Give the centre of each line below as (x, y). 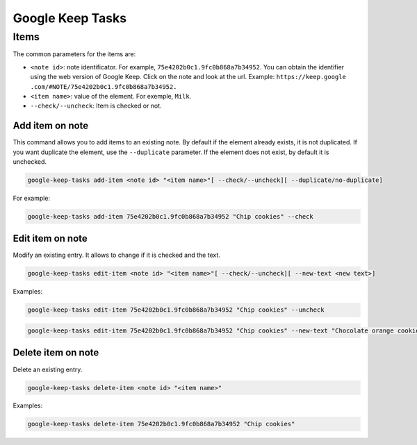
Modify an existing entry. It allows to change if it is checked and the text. (116, 255)
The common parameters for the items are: (74, 54)
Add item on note (51, 126)
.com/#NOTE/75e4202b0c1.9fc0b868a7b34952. (104, 86)
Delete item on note (56, 353)
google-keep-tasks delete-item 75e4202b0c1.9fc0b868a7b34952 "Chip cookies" (161, 424)
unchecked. (30, 162)
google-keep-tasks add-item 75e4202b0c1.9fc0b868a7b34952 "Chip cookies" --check (171, 216)
